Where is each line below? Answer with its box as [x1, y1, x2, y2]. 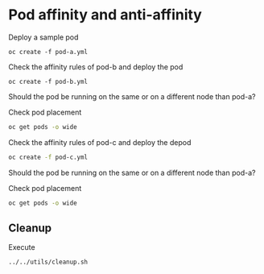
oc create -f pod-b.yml [8, 77, 89, 85]
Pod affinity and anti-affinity [8, 6, 203, 24]
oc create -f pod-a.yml [8, 48, 89, 56]
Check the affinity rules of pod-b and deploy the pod [8, 62, 184, 72]
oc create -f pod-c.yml [8, 153, 89, 161]
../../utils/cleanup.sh [8, 258, 89, 267]
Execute [8, 243, 35, 252]
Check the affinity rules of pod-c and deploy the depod [8, 137, 192, 147]
